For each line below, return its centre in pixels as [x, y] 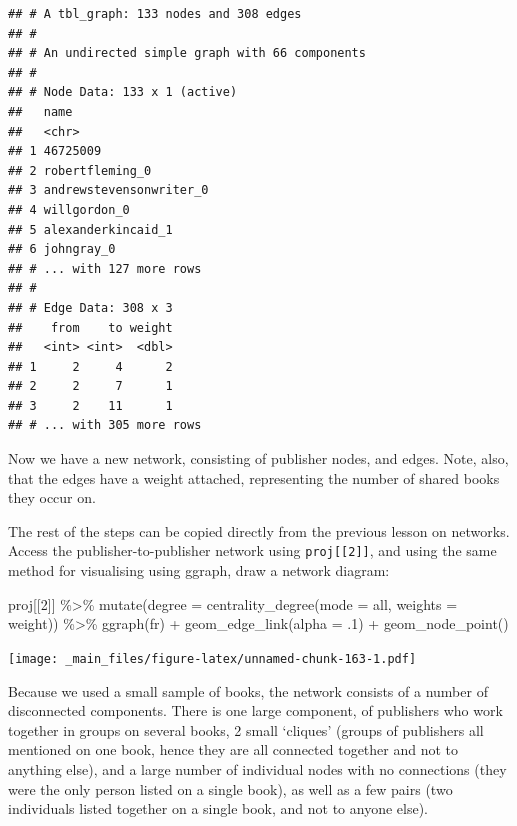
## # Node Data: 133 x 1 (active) [123, 92]
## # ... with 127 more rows [105, 268]
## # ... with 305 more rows [105, 425]
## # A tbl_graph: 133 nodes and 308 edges [155, 14]
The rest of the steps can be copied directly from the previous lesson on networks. [259, 530]
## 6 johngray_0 [62, 249]
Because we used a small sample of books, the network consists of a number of [248, 690]
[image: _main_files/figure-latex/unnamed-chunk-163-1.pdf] [212, 658]
